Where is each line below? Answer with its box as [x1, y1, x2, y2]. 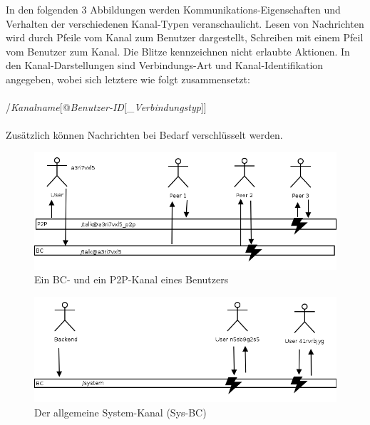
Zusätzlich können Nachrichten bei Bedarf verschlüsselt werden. [6, 127, 283, 142]
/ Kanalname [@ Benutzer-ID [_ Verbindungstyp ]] [6, 100, 207, 115]
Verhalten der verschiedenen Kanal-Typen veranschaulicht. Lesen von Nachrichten [6, 16, 364, 31]
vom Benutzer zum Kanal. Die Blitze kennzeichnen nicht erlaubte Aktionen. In [6, 43, 350, 58]
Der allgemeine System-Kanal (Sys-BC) [34, 404, 207, 419]
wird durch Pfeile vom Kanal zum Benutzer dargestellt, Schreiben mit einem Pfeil [6, 30, 364, 45]
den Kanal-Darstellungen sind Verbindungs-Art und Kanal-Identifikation [6, 58, 324, 73]
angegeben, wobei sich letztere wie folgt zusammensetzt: [6, 71, 250, 86]
